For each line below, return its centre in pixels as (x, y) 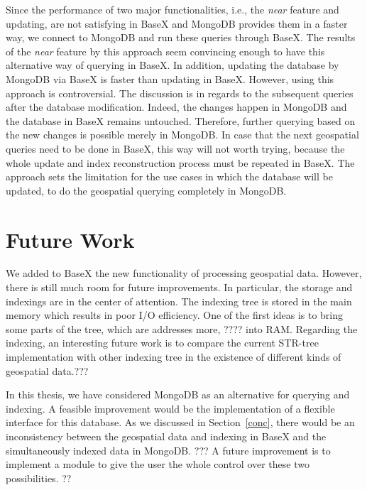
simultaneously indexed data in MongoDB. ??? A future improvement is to (168, 450)
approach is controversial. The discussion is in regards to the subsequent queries (180, 93)
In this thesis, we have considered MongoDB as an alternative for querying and (178, 394)
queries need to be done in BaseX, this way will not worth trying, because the (175, 148)
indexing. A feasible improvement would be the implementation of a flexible (170, 408)
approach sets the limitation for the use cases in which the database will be (169, 176)
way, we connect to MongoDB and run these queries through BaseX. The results (181, 37)
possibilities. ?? (39, 478)
